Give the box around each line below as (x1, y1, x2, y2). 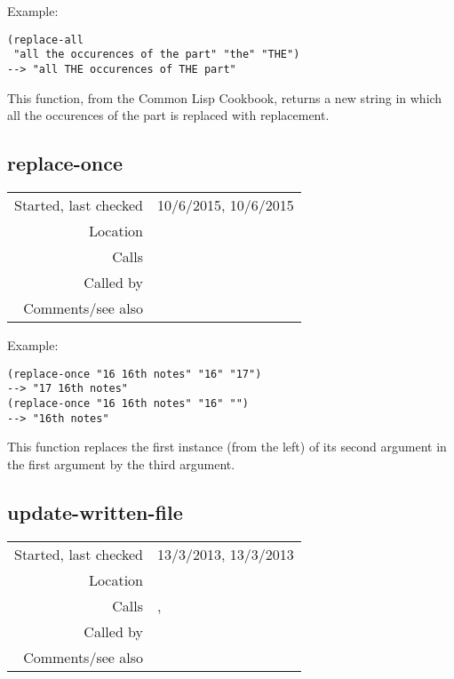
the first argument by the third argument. (7, 454, 235, 473)
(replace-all (7, 33, 84, 46)
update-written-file (7, 498, 183, 525)
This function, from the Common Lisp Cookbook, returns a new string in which (7, 88, 442, 107)
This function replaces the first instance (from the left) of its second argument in (7, 437, 447, 456)
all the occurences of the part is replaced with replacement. (7, 106, 330, 124)
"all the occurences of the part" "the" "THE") (13, 48, 300, 61)
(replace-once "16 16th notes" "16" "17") (7, 367, 262, 380)
